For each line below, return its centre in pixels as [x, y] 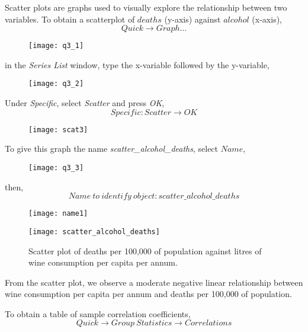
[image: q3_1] [56, 46]
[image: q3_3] [56, 167]
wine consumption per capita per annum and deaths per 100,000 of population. [148, 294]
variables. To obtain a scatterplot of [70, 19]
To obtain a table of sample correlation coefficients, [98, 313]
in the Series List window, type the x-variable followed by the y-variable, [137, 64]
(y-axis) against [192, 19]
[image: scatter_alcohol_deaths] [94, 232]
